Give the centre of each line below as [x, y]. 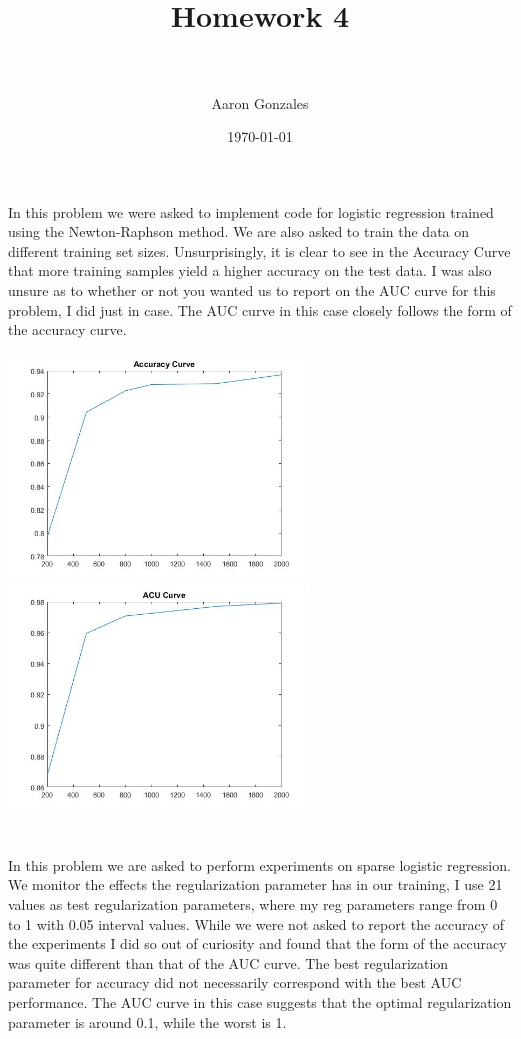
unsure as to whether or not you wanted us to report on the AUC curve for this [252, 290]
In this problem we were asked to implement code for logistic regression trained [251, 211]
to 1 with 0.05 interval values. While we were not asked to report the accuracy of [256, 923]
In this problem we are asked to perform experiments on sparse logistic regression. [259, 864]
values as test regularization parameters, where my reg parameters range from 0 [253, 903]
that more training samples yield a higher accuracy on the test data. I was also [250, 270]
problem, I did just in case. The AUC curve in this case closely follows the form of [260, 309]
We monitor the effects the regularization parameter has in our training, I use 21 [255, 884]
